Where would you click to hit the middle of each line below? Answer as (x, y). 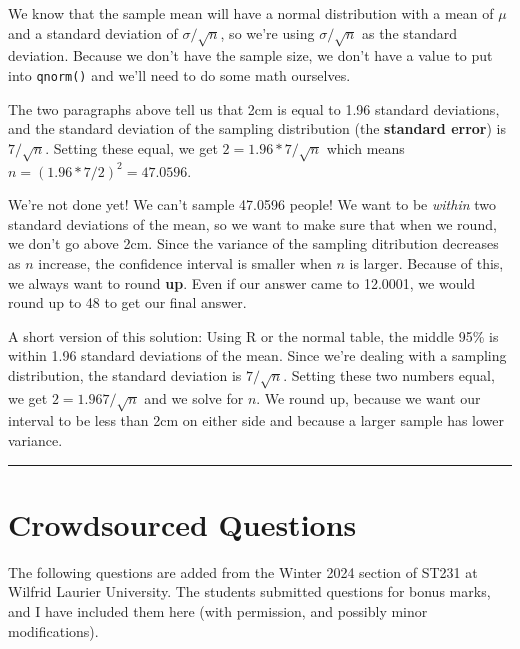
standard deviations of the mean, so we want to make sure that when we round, (252, 223)
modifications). (53, 630)
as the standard (409, 32)
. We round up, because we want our (368, 397)
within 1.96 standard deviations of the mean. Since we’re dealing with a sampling (257, 355)
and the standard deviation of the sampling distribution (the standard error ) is (257, 128)
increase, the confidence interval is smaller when (185, 262)
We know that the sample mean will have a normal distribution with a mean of (251, 13)
